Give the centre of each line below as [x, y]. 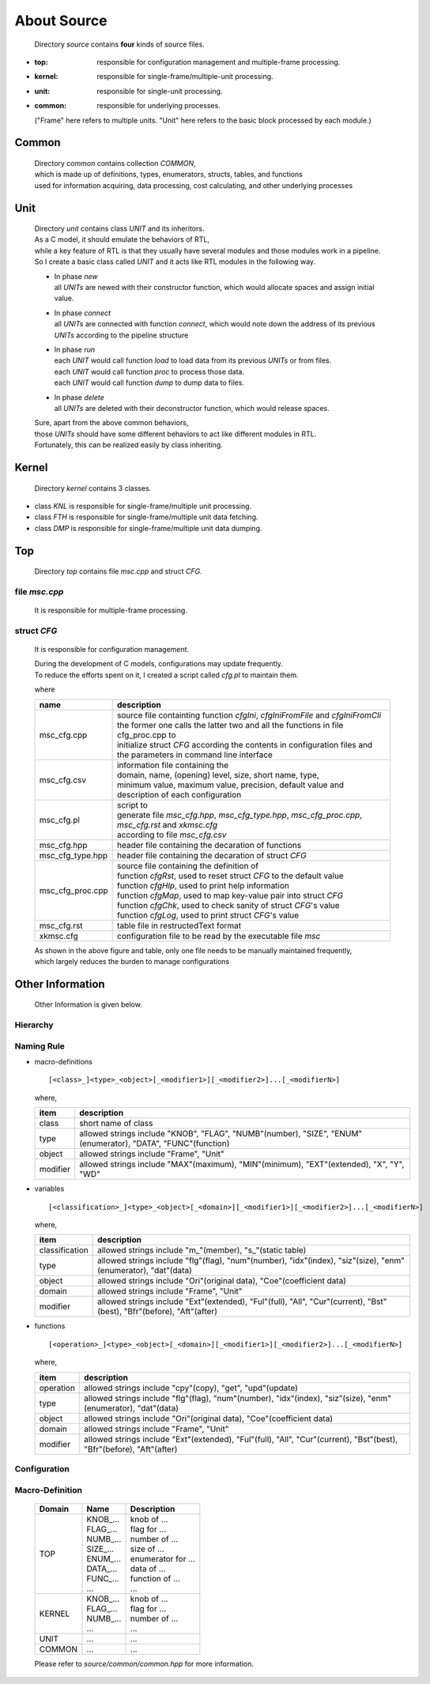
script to [132, 804]
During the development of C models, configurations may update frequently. [159, 664]
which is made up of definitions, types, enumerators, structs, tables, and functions [169, 175]
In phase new [76, 276]
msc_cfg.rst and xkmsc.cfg [167, 824]
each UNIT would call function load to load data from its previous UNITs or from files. [193, 360]
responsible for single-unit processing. [160, 91]
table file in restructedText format [179, 925]
